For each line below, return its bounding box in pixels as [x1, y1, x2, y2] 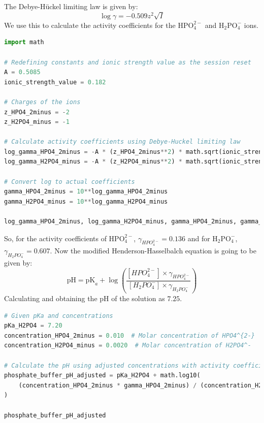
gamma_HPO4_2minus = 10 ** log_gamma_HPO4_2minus [4, 188, 168, 196]
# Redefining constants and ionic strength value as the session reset [4, 58, 251, 66]
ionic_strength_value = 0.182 [4, 78, 106, 86]
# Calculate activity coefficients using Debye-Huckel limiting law [4, 138, 241, 146]
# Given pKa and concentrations [4, 312, 113, 319]
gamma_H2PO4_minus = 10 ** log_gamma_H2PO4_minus [4, 198, 168, 205]
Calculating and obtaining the [4, 292, 97, 303]
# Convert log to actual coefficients [4, 178, 135, 185]
